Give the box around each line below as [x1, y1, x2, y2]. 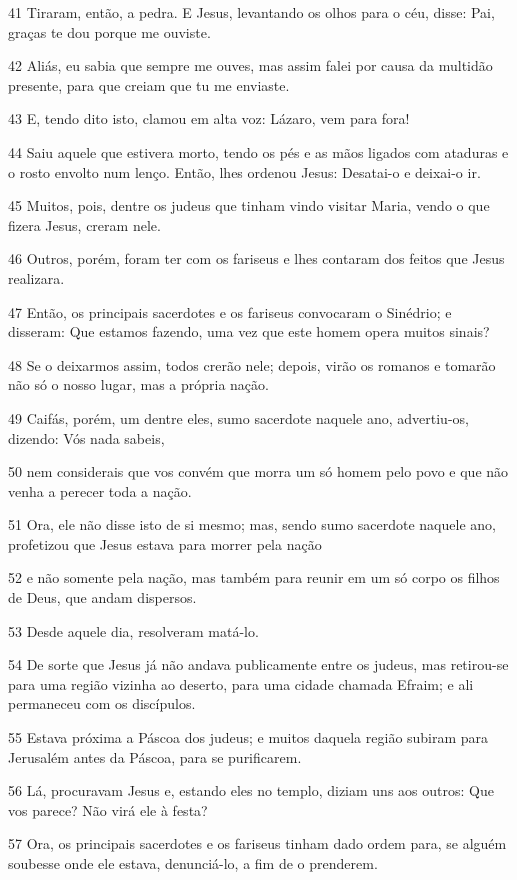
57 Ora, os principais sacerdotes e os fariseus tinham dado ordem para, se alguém [8, 833, 507, 854]
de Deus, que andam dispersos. [8, 587, 197, 608]
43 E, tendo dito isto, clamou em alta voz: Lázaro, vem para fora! [8, 108, 410, 129]
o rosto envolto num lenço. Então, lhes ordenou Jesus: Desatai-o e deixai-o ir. [8, 161, 481, 182]
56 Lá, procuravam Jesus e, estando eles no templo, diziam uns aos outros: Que [8, 780, 494, 801]
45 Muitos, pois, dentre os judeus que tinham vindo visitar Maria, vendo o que [8, 195, 490, 216]
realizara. [8, 267, 65, 288]
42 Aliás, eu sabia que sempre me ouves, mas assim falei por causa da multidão [8, 55, 493, 76]
